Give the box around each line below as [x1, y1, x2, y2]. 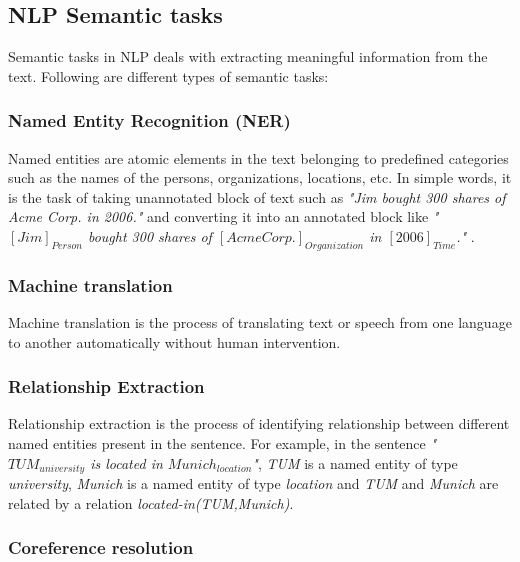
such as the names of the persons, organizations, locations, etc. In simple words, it [8, 167, 512, 188]
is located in [90, 452, 163, 473]
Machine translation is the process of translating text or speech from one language [8, 312, 512, 332]
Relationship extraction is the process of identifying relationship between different [8, 413, 510, 434]
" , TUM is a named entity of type [252, 452, 458, 473]
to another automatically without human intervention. [8, 331, 341, 352]
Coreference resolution [8, 535, 194, 560]
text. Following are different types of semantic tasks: [8, 65, 329, 86]
